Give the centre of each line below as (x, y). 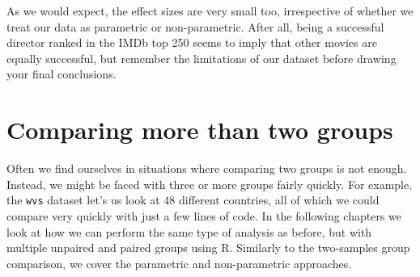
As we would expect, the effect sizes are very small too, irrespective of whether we (210, 10)
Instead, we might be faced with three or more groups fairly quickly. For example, (210, 184)
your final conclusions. (62, 74)
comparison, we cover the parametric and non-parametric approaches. (179, 263)
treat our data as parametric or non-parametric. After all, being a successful (195, 26)
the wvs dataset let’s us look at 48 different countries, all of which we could (193, 200)
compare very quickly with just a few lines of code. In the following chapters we (204, 215)
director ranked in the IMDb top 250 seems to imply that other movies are (192, 42)
